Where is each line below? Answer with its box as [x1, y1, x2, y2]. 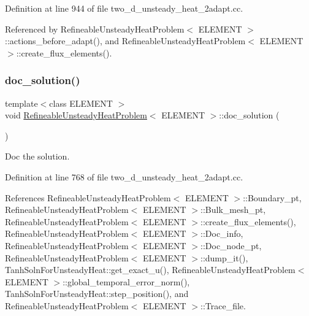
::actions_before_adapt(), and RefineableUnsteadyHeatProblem [5, 34, 246, 47]
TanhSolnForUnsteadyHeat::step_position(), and [5, 287, 189, 300]
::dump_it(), [200, 251, 248, 264]
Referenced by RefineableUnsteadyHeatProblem [5, 22, 185, 35]
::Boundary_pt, [243, 191, 302, 204]
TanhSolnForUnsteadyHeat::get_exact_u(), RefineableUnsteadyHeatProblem [5, 263, 296, 276]
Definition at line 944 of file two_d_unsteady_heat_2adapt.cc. [5, 2, 243, 14]
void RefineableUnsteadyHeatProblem [5, 109, 147, 121]
